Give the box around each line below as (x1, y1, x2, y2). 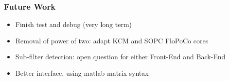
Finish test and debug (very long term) (15, 19, 132, 29)
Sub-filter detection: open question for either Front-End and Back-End (15, 52, 226, 62)
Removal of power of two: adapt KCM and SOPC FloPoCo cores (15, 35, 209, 45)
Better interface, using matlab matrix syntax (15, 68, 149, 78)
